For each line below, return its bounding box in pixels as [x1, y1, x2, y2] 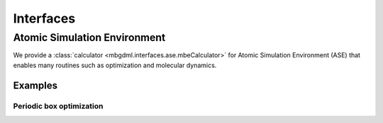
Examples [13, 79, 58, 91]
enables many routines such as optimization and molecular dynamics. [13, 61, 217, 69]
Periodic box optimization [13, 101, 104, 111]
